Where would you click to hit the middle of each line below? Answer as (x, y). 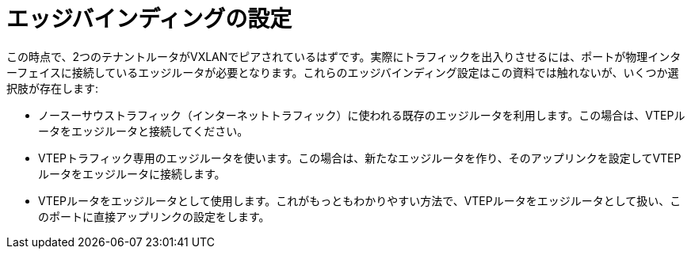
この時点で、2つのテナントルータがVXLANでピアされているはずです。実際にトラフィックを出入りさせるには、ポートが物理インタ (344, 56)
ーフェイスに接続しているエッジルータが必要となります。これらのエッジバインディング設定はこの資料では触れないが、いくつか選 (343, 72)
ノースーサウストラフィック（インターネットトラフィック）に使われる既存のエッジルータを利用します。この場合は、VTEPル (362, 115)
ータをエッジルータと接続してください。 (143, 131)
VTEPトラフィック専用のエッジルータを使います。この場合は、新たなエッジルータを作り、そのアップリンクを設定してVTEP (360, 158)
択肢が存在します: (53, 88)
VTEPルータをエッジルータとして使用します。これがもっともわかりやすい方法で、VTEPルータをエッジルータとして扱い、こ (360, 200)
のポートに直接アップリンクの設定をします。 (154, 216)
